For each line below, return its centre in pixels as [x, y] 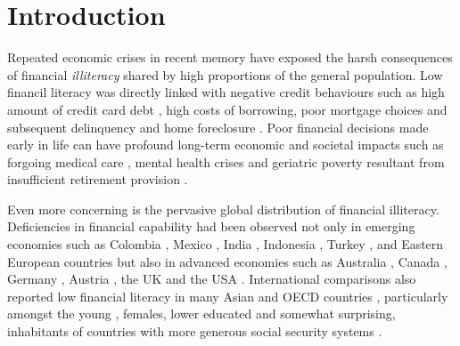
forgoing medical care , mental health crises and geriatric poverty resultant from [226, 161]
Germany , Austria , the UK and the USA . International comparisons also [212, 279]
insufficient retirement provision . [98, 179]
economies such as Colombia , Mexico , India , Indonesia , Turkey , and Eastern [226, 244]
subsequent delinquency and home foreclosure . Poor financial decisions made [218, 127]
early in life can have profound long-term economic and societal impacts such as [226, 145]
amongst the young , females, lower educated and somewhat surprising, [201, 314]
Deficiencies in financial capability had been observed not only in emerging [211, 226]
